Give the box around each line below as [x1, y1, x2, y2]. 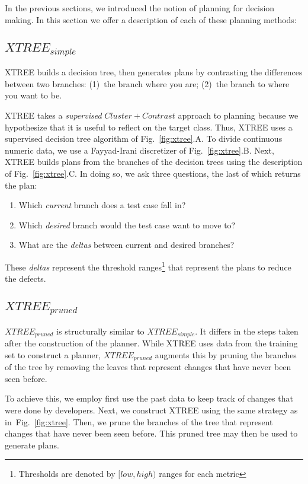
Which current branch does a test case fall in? [18, 199, 186, 211]
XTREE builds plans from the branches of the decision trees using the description [5, 155, 303, 168]
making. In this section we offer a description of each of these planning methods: [5, 13, 297, 26]
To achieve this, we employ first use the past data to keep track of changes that [5, 392, 293, 405]
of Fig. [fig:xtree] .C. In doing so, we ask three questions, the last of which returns [5, 167, 301, 179]
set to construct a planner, [5, 348, 101, 361]
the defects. [5, 272, 46, 285]
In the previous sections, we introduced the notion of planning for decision [5, 2, 275, 14]
